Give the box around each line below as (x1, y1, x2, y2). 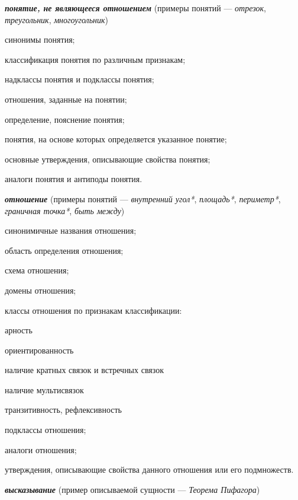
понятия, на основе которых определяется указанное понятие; (5, 133, 227, 145)
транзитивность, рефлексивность (5, 403, 122, 416)
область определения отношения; (5, 244, 124, 256)
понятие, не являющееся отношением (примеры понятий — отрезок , (5, 2, 266, 14)
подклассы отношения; (5, 423, 86, 436)
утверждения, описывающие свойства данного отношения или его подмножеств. (5, 463, 294, 476)
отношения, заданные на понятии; (5, 93, 127, 105)
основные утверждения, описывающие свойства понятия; (5, 152, 210, 165)
